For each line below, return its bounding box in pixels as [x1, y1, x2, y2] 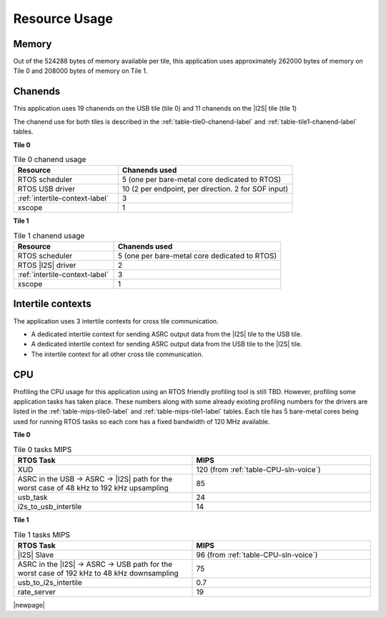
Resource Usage [13, 11, 114, 26]
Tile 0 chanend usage [13, 154, 86, 164]
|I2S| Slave [17, 550, 54, 560]
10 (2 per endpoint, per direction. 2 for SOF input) [122, 184, 289, 194]
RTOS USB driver [17, 184, 75, 194]
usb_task [17, 492, 48, 502]
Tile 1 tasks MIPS [13, 529, 71, 539]
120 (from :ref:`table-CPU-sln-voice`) [196, 464, 321, 474]
